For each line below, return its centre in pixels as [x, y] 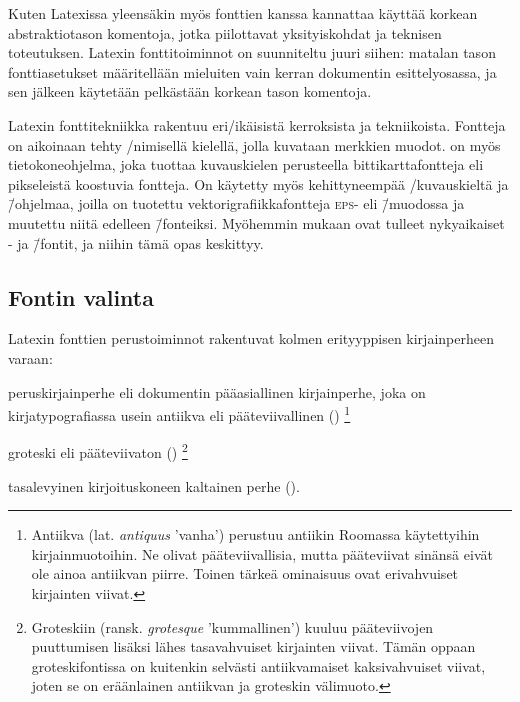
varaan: [30, 357]
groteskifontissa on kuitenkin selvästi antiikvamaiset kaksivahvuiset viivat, [258, 665]
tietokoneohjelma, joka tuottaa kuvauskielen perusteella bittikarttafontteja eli [246, 164]
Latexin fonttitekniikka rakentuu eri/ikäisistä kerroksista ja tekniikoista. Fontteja [257, 124]
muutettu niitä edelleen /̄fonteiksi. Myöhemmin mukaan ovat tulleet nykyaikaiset [256, 222]
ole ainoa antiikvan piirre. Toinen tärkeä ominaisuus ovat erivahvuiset [245, 573]
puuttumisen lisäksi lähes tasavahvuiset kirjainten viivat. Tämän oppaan [253, 646]
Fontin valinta [81, 296]
